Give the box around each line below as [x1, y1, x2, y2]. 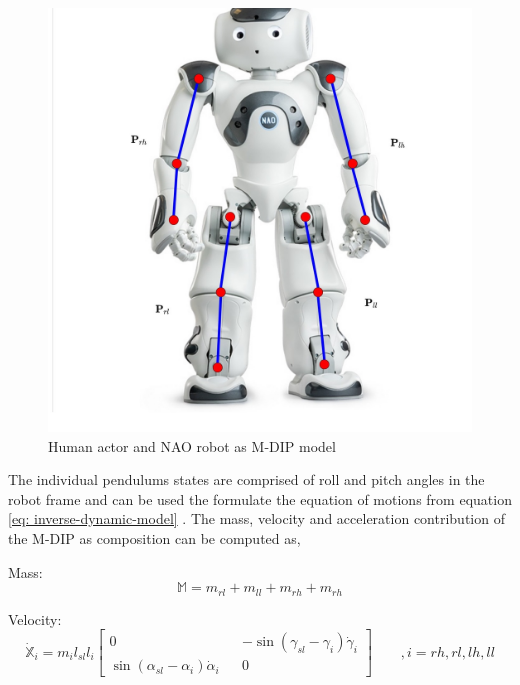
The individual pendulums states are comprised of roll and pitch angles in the [8, 469, 485, 490]
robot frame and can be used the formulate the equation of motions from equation [8, 488, 512, 509]
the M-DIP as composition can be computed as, [8, 527, 301, 548]
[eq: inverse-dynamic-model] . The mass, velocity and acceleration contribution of [8, 508, 505, 529]
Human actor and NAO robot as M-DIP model [48, 435, 336, 456]
